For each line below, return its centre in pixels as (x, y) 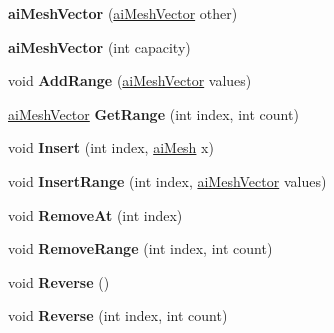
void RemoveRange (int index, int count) (140, 248)
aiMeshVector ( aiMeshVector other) (123, 13)
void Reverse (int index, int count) (118, 315)
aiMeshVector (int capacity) (99, 46)
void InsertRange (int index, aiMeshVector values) (167, 180)
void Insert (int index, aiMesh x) (111, 147)
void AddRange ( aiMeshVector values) (130, 80)
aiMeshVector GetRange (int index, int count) (153, 113)
